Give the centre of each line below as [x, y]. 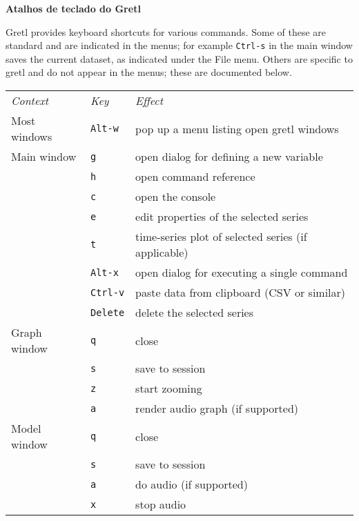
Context [30, 101]
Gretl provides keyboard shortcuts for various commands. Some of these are [166, 31]
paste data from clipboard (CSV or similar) [241, 293]
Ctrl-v [108, 292]
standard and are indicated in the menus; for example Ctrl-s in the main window [179, 45]
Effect [149, 101]
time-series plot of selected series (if [221, 237]
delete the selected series [195, 313]
